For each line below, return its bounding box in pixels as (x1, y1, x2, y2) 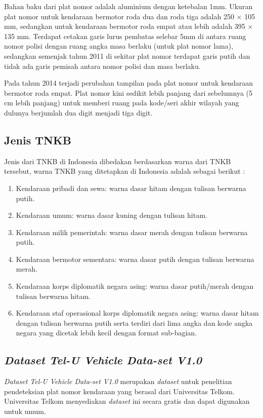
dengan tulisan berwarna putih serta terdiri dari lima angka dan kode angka (16, 317, 253, 328)
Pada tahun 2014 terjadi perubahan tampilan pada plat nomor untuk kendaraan (4, 78, 253, 88)
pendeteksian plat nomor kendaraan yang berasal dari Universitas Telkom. (4, 386, 235, 396)
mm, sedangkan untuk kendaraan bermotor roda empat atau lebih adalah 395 (4, 21, 245, 31)
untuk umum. (4, 406, 46, 416)
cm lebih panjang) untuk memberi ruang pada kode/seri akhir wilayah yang (4, 97, 239, 108)
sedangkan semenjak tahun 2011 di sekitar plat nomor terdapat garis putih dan (4, 50, 250, 61)
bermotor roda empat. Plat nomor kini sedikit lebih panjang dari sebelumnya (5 (4, 87, 252, 98)
